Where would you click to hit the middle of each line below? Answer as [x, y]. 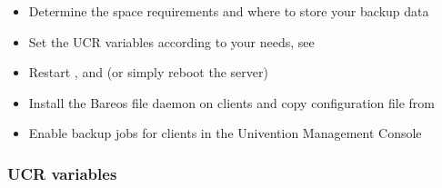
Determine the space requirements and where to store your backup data [229, 11]
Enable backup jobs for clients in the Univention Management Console [225, 133]
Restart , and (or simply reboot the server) [148, 72]
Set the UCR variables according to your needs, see [171, 41]
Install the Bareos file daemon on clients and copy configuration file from [232, 102]
